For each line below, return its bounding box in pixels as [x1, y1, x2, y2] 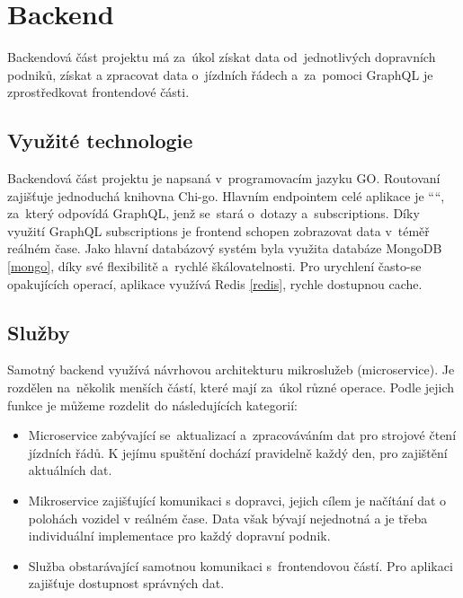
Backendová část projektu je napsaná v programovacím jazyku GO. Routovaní [7, 169, 441, 188]
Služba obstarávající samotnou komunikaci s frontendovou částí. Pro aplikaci [28, 556, 453, 575]
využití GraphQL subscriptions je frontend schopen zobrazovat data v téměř [7, 221, 430, 240]
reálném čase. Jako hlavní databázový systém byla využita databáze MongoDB [7, 239, 442, 258]
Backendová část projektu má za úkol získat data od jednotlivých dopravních [7, 48, 436, 66]
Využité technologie [7, 127, 193, 154]
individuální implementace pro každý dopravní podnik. [28, 526, 331, 545]
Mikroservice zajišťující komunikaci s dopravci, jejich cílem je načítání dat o [28, 491, 447, 510]
